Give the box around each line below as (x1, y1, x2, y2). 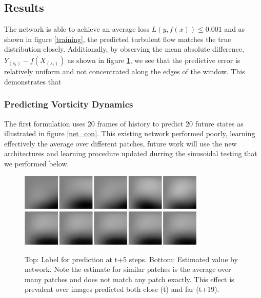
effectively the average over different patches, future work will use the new (4, 138, 237, 148)
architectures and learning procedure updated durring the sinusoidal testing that (4, 148, 257, 159)
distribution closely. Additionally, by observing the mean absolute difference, (4, 44, 244, 54)
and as (224, 24, 245, 34)
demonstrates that (4, 76, 62, 87)
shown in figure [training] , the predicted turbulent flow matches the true (4, 33, 231, 44)
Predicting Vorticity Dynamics (4, 98, 133, 111)
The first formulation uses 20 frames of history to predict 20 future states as (4, 118, 244, 129)
